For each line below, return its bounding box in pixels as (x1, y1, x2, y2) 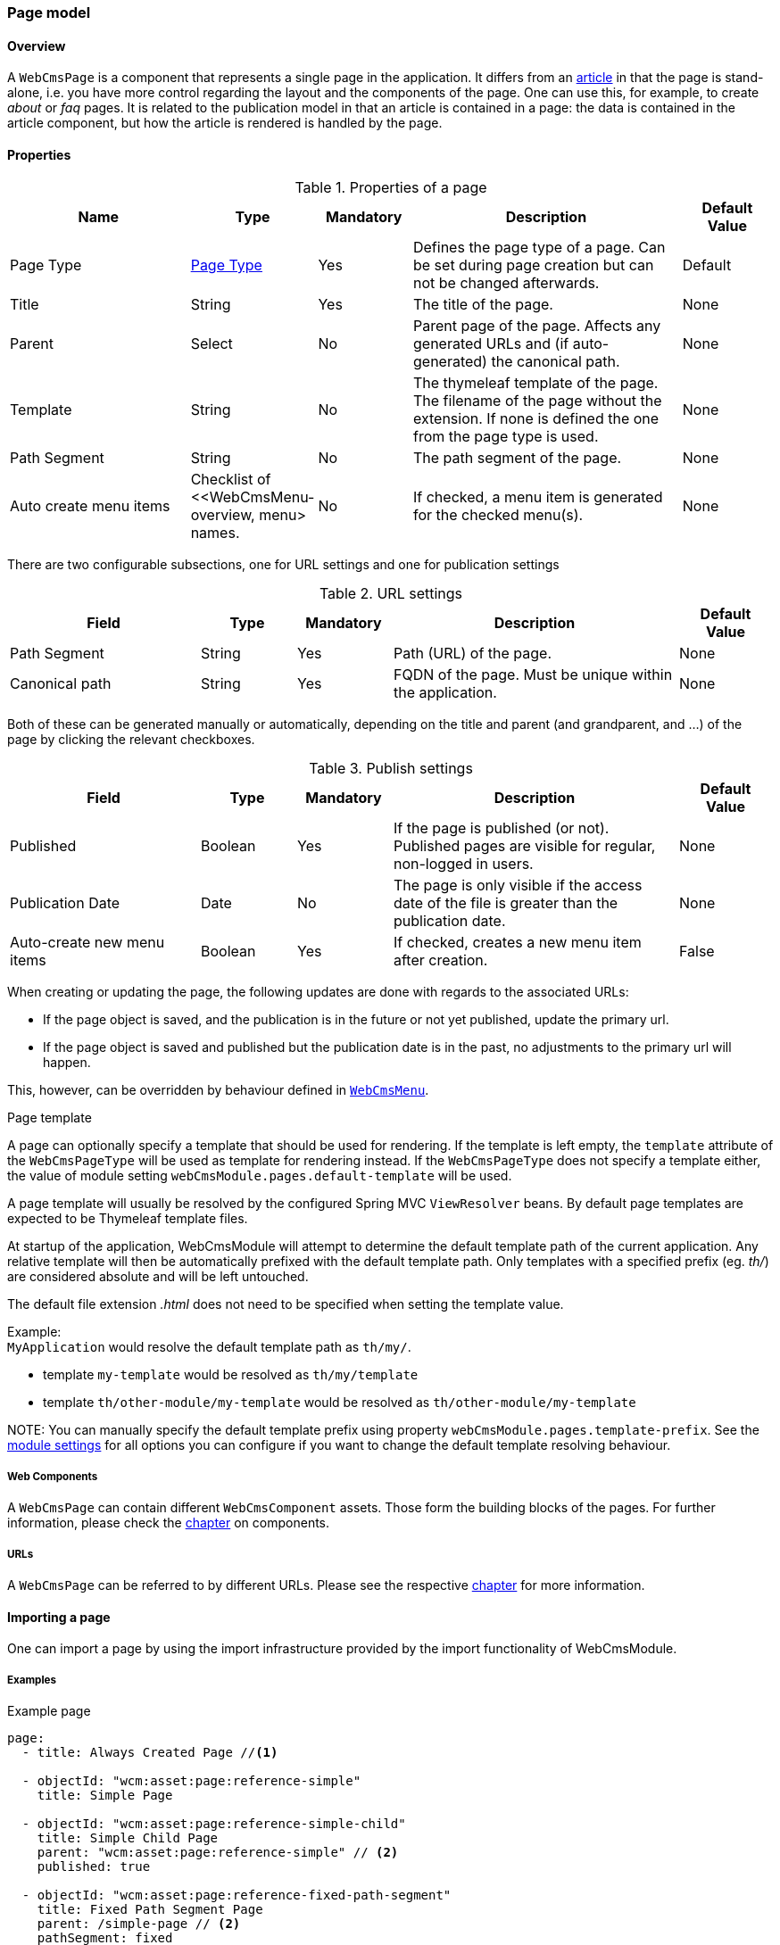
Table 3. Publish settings (309, 759, 473, 778)
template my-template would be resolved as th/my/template (43, 1367, 419, 1383)
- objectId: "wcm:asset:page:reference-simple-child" (21, 1817, 406, 1831)
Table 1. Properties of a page (295, 178, 487, 197)
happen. (43, 1055, 91, 1071)
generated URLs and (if (412, 335, 569, 353)
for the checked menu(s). (412, 506, 584, 525)
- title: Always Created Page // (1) (21, 1745, 278, 1759)
